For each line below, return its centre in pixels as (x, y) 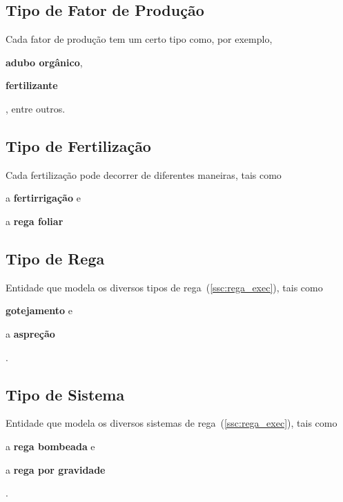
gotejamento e (39, 310)
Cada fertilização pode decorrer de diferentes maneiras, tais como (144, 174)
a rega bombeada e (50, 446)
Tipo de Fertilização (78, 145)
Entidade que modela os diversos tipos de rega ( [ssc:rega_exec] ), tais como (164, 287)
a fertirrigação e (43, 198)
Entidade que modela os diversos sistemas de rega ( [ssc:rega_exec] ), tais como (171, 423)
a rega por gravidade (56, 469)
